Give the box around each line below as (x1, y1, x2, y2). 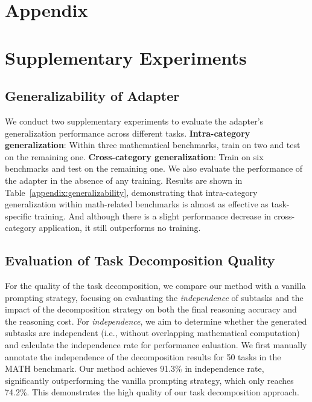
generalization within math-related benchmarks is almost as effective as (5, 198, 269, 210)
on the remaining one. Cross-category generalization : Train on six (5, 150, 264, 163)
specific (5, 209, 32, 222)
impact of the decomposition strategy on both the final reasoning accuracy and (5, 303, 297, 316)
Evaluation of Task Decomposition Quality (5, 251, 275, 270)
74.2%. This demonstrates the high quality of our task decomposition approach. (5, 386, 299, 398)
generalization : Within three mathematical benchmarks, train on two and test (5, 138, 301, 151)
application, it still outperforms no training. (39, 221, 201, 234)
